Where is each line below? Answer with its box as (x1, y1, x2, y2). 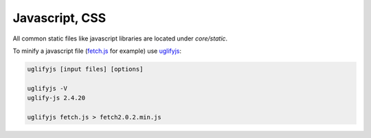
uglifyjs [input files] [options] (27, 65, 144, 73)
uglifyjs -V (27, 84, 68, 92)
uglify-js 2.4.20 (27, 94, 86, 102)
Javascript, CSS (12, 10, 106, 25)
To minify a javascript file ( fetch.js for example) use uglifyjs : (12, 47, 182, 55)
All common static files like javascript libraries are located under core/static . (12, 34, 228, 43)
